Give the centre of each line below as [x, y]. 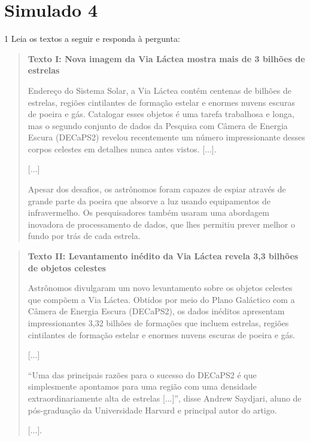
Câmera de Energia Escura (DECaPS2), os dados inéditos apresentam [156, 311]
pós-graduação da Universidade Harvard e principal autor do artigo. [152, 410]
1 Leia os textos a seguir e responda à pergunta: [92, 39]
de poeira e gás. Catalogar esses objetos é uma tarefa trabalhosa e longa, [161, 114]
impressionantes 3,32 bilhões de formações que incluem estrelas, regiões [158, 323]
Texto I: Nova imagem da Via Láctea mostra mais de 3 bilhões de [166, 58]
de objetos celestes [67, 267]
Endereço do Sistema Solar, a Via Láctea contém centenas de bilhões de [159, 90]
